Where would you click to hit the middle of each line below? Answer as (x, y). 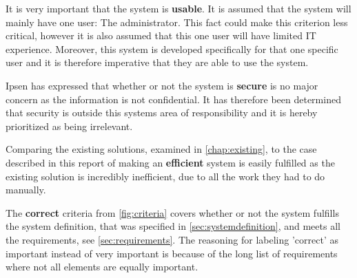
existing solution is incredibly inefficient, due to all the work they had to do (165, 176)
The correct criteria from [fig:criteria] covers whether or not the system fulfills (172, 212)
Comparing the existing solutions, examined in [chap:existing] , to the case (161, 149)
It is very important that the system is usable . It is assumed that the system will (178, 8)
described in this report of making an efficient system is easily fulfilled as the (170, 162)
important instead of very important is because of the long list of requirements (172, 253)
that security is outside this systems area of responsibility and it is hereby (162, 113)
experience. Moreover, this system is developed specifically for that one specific (172, 49)
